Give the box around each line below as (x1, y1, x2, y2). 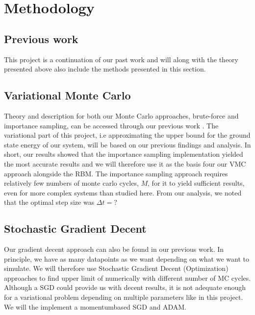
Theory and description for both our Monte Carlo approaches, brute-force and (4, 110, 239, 121)
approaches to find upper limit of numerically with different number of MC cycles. (4, 272, 251, 283)
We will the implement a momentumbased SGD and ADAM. (4, 301, 186, 312)
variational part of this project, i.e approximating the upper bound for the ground (4, 130, 251, 140)
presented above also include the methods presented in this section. (4, 64, 206, 74)
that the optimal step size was (4, 197, 95, 207)
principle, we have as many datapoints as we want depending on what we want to (4, 253, 249, 264)
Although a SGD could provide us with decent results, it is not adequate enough (4, 282, 246, 292)
